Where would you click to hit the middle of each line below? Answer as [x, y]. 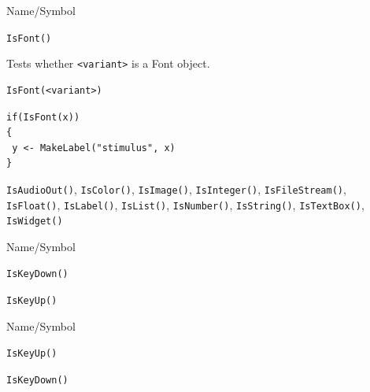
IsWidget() [35, 222]
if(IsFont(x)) [43, 117]
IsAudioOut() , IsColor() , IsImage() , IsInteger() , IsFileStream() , [176, 189]
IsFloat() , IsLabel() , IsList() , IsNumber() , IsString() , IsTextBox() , [185, 204]
